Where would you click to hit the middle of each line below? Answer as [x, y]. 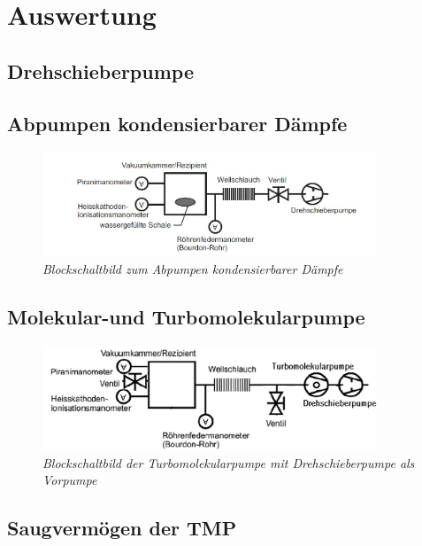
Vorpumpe [70, 480]
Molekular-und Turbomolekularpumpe [186, 317]
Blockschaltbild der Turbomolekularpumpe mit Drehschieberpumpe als [229, 462]
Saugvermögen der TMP [122, 528]
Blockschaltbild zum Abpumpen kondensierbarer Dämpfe [193, 269]
